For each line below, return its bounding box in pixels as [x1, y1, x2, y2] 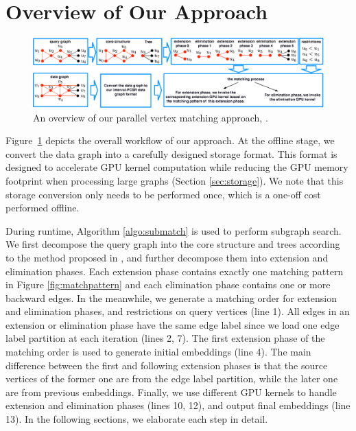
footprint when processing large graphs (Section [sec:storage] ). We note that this [5, 173, 344, 187]
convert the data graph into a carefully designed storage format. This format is [5, 146, 337, 161]
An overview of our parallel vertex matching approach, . [33, 110, 268, 124]
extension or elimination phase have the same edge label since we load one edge [5, 317, 340, 331]
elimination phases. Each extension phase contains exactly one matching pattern [5, 264, 344, 278]
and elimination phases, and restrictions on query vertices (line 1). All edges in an [5, 304, 350, 318]
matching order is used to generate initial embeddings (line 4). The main [5, 345, 311, 359]
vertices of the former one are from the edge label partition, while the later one [5, 371, 338, 386]
